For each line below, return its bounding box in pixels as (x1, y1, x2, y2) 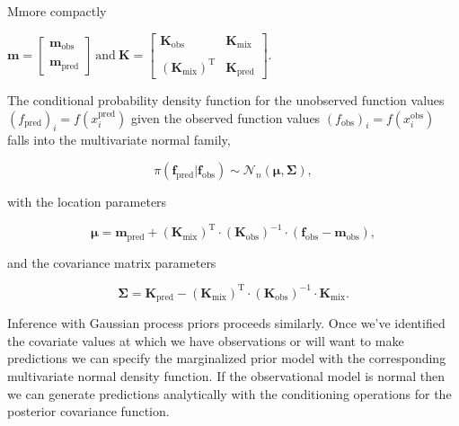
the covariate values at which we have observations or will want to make (7, 331, 404, 350)
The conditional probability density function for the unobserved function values (7, 91, 445, 110)
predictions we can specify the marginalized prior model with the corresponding (7, 349, 446, 368)
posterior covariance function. (7, 402, 170, 421)
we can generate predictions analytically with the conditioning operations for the (7, 384, 452, 403)
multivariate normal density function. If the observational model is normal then (7, 366, 445, 385)
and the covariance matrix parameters (7, 253, 216, 271)
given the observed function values (130, 108, 321, 127)
